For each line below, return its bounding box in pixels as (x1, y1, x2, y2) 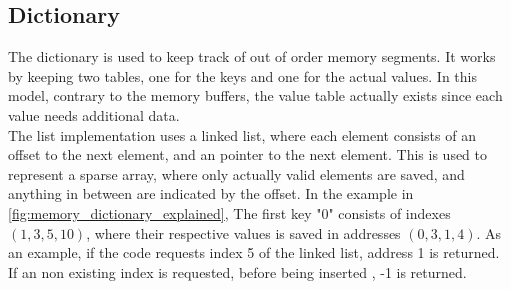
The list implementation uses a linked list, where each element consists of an (8, 124, 476, 145)
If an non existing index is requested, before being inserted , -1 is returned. (8, 261, 467, 282)
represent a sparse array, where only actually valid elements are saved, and (8, 163, 465, 184)
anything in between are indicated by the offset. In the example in (8, 183, 414, 204)
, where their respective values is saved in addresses (86, 222, 401, 243)
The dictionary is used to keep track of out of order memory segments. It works (8, 46, 496, 67)
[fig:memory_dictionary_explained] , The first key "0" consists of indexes (8, 202, 451, 223)
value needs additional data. (8, 104, 180, 125)
